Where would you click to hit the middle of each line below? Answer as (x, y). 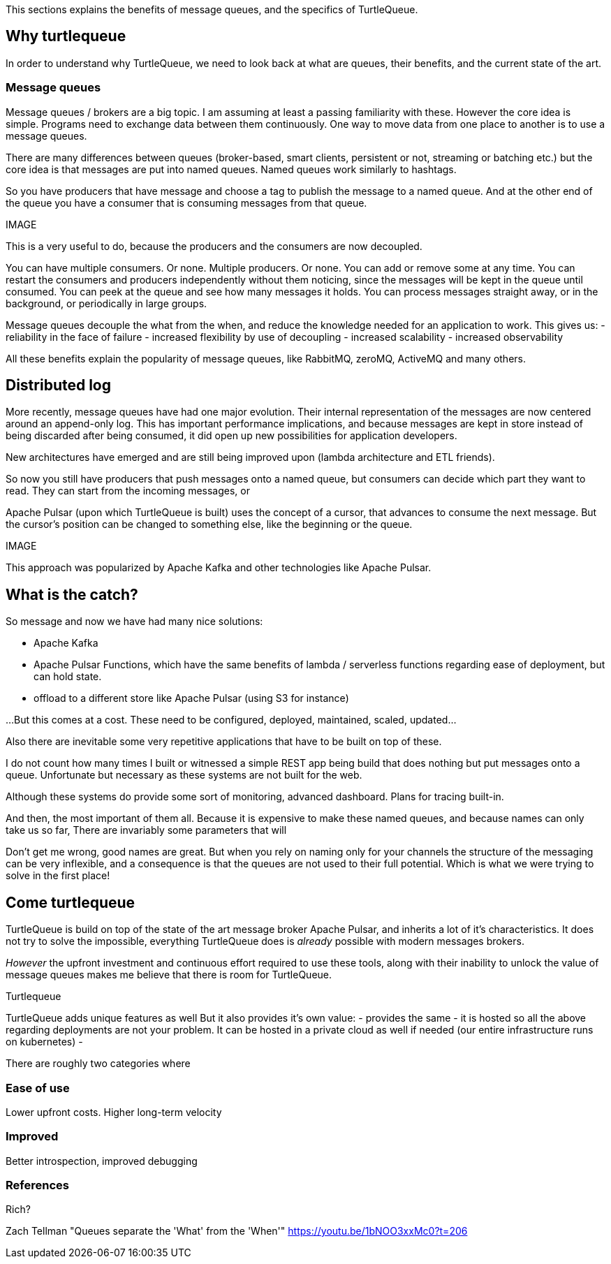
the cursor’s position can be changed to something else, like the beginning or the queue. (209, 524)
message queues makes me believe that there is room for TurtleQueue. (169, 975)
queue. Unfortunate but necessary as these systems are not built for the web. (184, 775)
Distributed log (58, 385)
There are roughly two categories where (98, 1064)
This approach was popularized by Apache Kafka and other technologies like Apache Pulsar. (219, 568)
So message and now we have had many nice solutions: (134, 622)
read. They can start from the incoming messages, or (128, 491)
